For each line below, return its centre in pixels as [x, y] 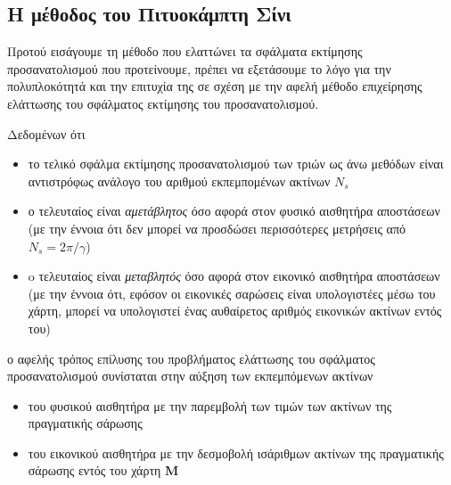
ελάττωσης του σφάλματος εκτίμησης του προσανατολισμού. [163, 103]
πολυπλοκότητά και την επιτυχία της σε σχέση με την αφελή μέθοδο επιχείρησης [215, 86]
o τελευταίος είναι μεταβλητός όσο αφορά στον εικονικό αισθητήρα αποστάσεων [234, 276]
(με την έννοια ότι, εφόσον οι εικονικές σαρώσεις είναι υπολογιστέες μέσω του [232, 293]
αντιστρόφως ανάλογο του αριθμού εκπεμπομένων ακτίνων [179, 181]
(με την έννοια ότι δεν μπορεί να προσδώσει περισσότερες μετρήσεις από [217, 228]
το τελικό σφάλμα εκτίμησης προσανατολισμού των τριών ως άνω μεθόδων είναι [236, 164]
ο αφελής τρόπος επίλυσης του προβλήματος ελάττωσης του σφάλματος [191, 358]
